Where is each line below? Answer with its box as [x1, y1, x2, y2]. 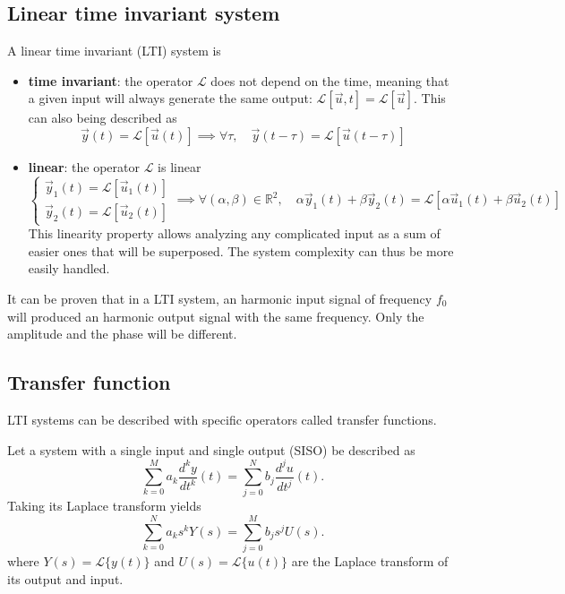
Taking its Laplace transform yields [7, 496, 201, 515]
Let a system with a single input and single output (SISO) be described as [7, 440, 415, 459]
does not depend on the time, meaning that [210, 71, 449, 90]
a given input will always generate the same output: [28, 89, 312, 108]
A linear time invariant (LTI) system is [7, 41, 221, 60]
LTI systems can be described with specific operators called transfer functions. [7, 409, 437, 428]
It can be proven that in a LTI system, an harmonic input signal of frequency [7, 288, 432, 307]
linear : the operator [28, 157, 140, 176]
